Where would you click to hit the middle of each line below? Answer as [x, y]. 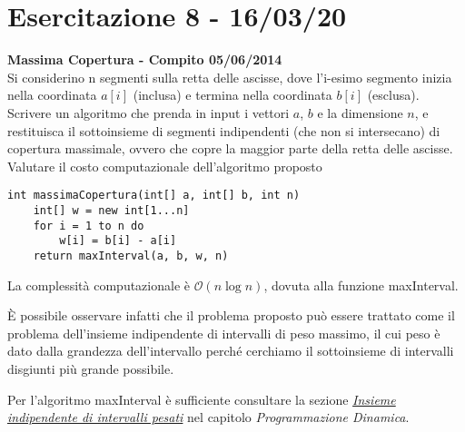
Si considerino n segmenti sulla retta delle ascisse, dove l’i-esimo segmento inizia [230, 77]
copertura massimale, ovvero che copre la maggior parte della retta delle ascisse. [230, 148]
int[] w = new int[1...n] [111, 210]
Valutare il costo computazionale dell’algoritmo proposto [165, 166]
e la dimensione [360, 112]
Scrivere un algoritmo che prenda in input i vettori [148, 112]
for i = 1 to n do [89, 226]
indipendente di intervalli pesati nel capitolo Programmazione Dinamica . [208, 417]
